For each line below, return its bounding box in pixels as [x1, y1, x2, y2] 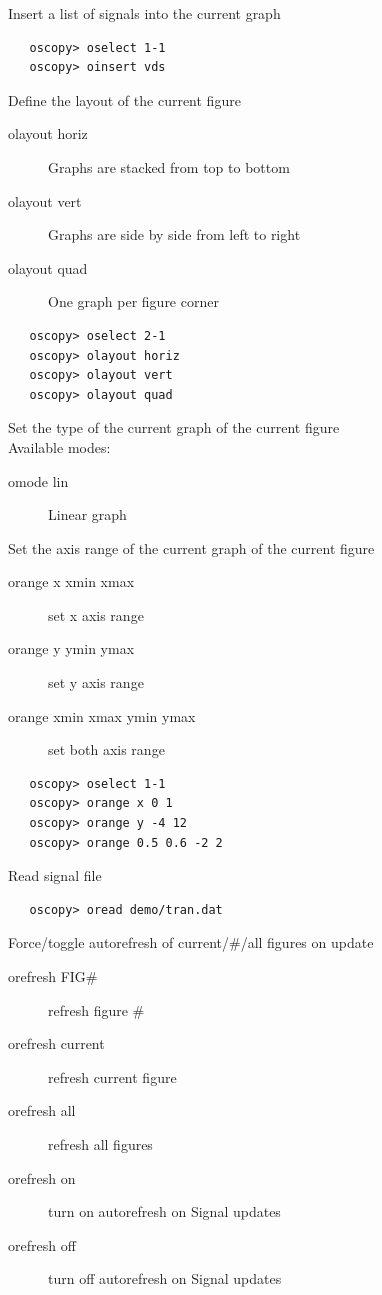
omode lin [8, 470, 69, 491]
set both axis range [48, 739, 165, 760]
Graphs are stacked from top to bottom [48, 156, 290, 177]
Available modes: [8, 436, 111, 457]
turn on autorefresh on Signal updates [48, 1201, 281, 1222]
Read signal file [8, 865, 102, 886]
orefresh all [8, 1100, 76, 1121]
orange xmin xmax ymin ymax [8, 705, 196, 726]
